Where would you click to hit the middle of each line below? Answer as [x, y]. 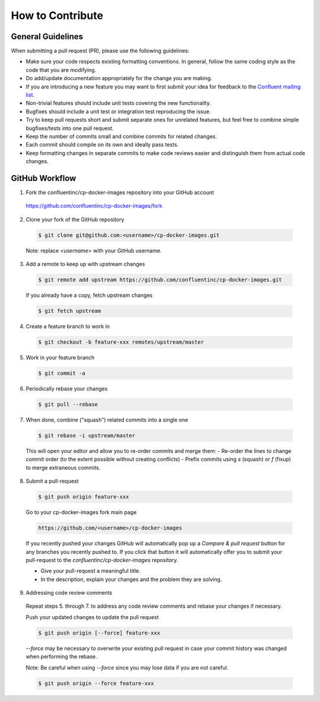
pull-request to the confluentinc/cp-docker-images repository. [102, 560]
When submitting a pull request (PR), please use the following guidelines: [100, 51]
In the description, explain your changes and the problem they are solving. [131, 579]
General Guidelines [47, 37]
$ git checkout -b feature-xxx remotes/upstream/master [121, 342]
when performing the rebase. [61, 656]
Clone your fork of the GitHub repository [75, 219]
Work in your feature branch [60, 358]
